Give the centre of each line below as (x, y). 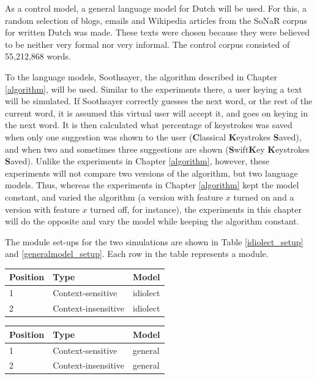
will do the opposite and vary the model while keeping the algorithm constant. (152, 221)
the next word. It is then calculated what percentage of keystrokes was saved (149, 125)
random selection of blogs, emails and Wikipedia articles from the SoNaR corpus (156, 20)
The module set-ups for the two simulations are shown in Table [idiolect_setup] (154, 241)
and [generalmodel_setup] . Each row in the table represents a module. (137, 254)
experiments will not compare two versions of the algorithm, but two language (151, 173)
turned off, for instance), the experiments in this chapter (196, 209)
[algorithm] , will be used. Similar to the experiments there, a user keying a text (154, 89)
